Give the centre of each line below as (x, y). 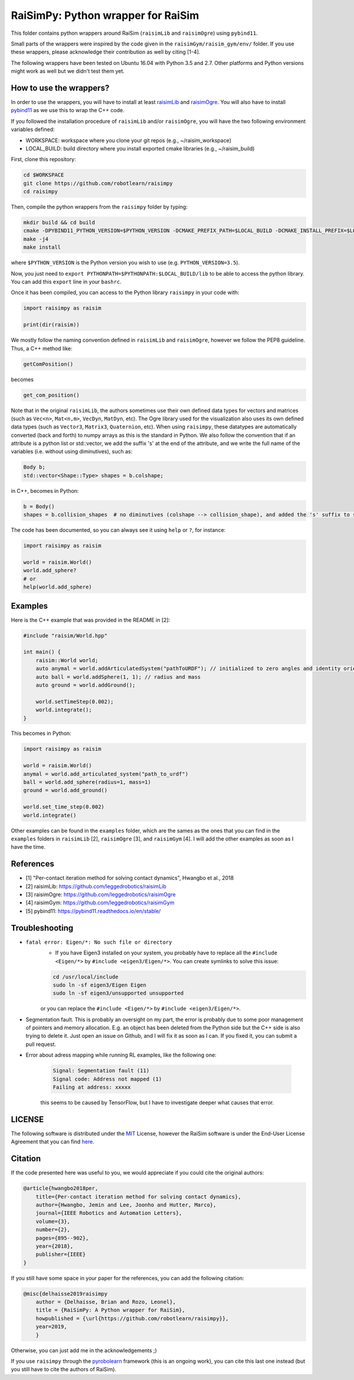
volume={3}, (53, 1221)
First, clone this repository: (43, 159)
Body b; (34, 467)
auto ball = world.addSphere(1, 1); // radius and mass (118, 677)
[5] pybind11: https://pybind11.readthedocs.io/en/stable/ (93, 911)
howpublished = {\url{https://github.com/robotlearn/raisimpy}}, (132, 1318)
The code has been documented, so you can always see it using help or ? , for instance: (118, 530)
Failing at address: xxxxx (92, 1087)
